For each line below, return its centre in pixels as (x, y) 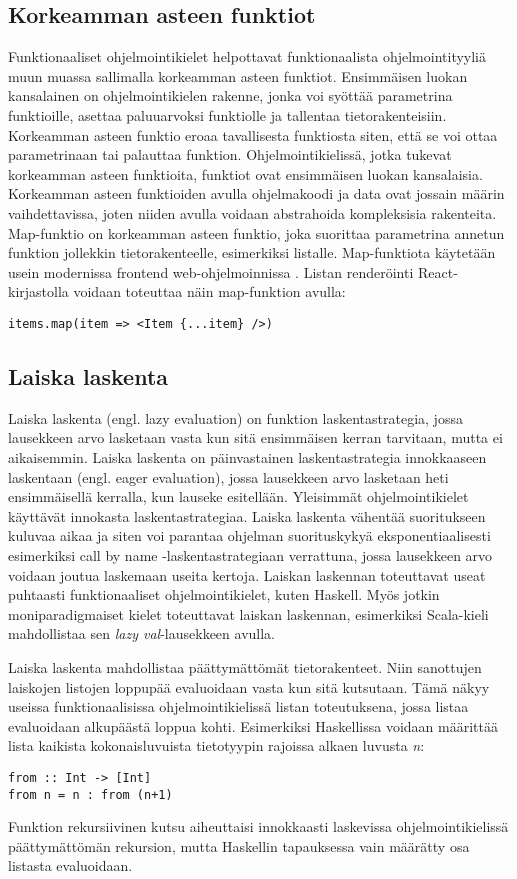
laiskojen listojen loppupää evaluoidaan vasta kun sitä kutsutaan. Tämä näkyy (249, 686)
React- (437, 271)
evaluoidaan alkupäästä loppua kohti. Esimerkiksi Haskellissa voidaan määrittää (253, 725)
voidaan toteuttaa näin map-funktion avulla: (209, 291)
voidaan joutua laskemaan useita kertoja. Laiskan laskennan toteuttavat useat (247, 574)
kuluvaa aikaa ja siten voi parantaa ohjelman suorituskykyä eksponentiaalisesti (249, 535)
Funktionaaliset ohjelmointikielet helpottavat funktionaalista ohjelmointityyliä (247, 56)
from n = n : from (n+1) (90, 794)
